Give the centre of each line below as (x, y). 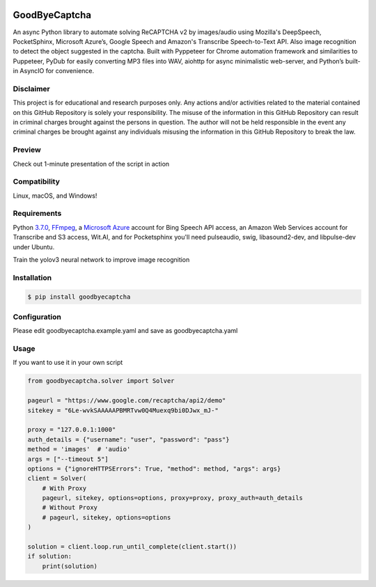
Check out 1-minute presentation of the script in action (91, 164)
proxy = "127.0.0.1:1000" (72, 430)
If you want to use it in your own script (68, 363)
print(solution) (70, 566)
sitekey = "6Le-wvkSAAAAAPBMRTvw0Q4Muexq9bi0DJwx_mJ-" (123, 410)
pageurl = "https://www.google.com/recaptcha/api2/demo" (127, 401)
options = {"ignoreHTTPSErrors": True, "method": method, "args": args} (154, 469)
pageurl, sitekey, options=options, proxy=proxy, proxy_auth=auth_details (172, 498)
